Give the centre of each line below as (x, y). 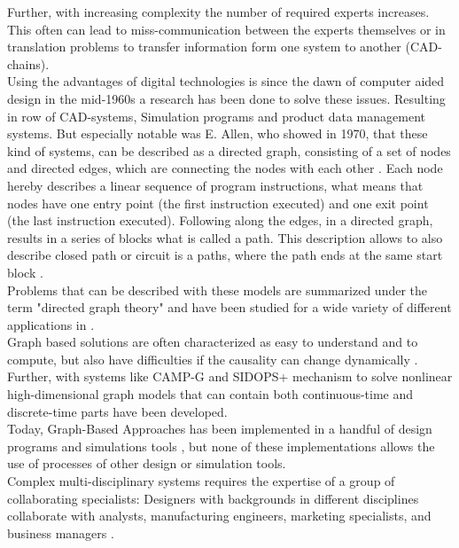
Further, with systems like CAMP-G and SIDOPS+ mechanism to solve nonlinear (230, 376)
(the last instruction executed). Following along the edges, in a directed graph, (220, 220)
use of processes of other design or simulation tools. (147, 463)
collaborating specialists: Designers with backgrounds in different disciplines (213, 498)
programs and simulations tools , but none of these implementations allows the (221, 446)
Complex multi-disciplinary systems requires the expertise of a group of (201, 481)
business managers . (61, 532)
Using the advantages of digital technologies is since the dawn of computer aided (226, 81)
